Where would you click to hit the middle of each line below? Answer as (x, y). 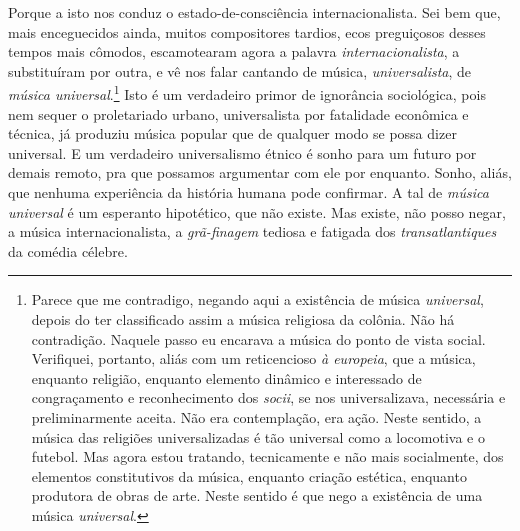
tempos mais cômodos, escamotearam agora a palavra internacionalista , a (234, 51)
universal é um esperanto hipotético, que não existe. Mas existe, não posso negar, (257, 211)
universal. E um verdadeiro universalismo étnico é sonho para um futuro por (242, 152)
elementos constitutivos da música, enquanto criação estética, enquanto (249, 475)
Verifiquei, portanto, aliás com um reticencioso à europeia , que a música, (253, 358)
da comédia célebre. (68, 250)
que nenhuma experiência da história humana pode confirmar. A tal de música (248, 192)
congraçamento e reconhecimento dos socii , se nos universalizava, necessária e (268, 397)
